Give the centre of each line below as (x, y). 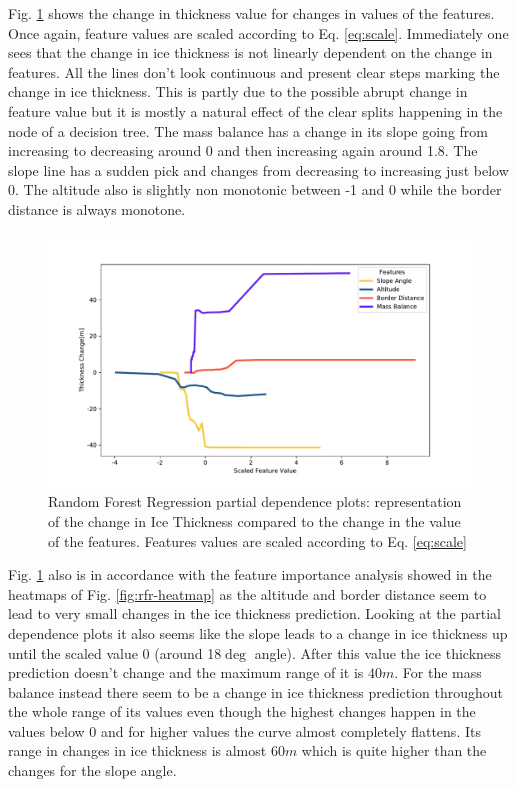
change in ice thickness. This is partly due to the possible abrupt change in (238, 91)
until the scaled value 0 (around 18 (115, 652)
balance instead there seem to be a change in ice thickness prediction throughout (256, 691)
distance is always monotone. (97, 208)
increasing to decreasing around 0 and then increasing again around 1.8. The (243, 150)
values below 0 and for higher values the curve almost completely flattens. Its (244, 730)
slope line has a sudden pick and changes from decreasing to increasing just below (258, 169)
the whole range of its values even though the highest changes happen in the (242, 711)
